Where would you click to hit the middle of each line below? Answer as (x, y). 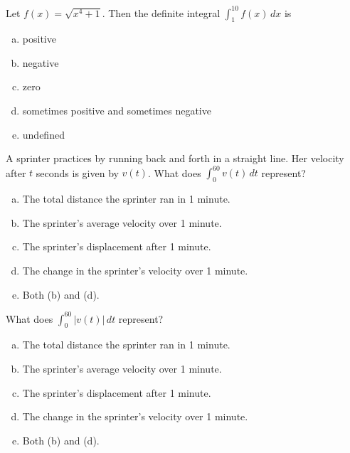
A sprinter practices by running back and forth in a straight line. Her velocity (175, 158)
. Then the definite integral (161, 12)
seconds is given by (77, 172)
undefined (43, 134)
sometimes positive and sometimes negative (117, 111)
